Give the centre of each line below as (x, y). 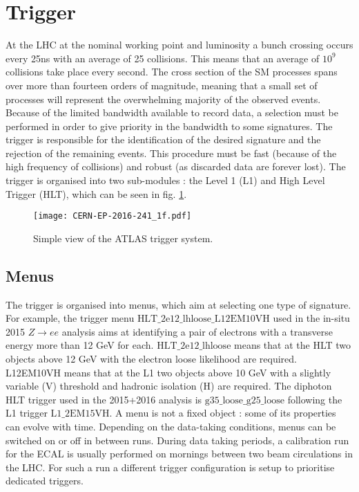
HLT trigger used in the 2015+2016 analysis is (104, 399)
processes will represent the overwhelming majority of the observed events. (163, 99)
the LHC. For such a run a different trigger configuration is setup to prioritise (170, 467)
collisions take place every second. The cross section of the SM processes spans (172, 72)
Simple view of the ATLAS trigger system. (123, 238)
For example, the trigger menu (70, 318)
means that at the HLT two (293, 345)
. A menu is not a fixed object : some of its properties (223, 413)
